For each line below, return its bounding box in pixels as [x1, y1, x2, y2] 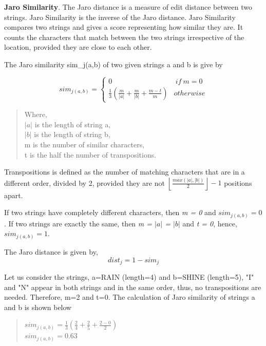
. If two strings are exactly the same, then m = [4, 218, 153, 228]
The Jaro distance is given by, [4, 246, 98, 257]
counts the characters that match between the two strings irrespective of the [4, 31, 244, 42]
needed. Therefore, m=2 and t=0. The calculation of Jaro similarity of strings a [4, 292, 255, 302]
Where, [24, 109, 47, 120]
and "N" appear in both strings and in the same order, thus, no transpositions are [4, 281, 261, 292]
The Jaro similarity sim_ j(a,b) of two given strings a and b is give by [4, 59, 223, 69]
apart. [4, 189, 23, 200]
